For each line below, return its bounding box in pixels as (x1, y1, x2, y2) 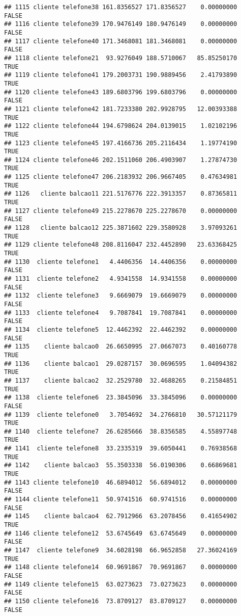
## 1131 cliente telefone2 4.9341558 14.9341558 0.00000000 (4, 275, 237, 282)
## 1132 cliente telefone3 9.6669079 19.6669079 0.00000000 (4, 292, 237, 300)
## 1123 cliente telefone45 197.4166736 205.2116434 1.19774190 (4, 139, 237, 147)
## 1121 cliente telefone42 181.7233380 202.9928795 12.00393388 (4, 105, 237, 113)
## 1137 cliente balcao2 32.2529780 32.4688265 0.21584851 (4, 377, 237, 384)
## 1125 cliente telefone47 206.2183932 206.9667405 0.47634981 (4, 173, 237, 181)
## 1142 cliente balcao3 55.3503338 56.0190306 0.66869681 (4, 462, 237, 469)
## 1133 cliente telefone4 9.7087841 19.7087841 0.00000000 (4, 309, 237, 316)
